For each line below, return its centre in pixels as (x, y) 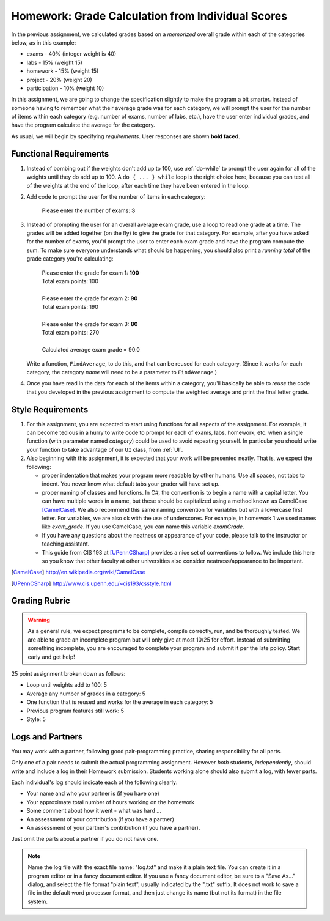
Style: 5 (36, 719)
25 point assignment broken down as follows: (68, 674)
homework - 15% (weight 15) (63, 71)
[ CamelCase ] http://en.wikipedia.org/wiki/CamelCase (79, 572)
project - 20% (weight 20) (60, 80)
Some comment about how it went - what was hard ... (94, 811)
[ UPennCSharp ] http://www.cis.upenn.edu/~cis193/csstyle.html (91, 583)
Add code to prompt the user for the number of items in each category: (116, 196)
